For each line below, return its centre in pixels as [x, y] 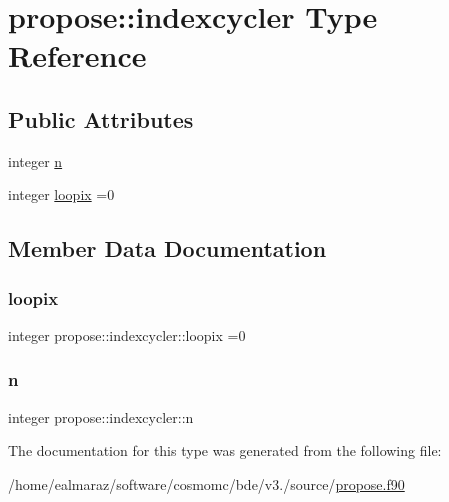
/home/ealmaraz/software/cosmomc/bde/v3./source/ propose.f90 [206, 483]
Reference [77, 55]
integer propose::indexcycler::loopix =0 [127, 334]
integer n [35, 160]
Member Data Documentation [167, 248]
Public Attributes [101, 118]
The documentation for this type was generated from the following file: [225, 450]
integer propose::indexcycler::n [101, 416]
